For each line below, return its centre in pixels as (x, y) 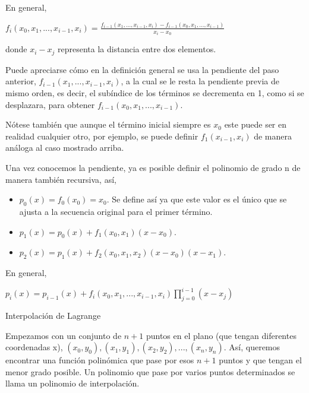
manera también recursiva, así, (61, 179)
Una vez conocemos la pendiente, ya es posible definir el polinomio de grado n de (153, 167)
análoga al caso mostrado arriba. (65, 148)
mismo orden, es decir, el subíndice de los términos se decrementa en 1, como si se (155, 93)
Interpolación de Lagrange (53, 316)
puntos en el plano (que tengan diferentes (221, 335)
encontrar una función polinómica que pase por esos (100, 360)
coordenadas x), (34, 347)
